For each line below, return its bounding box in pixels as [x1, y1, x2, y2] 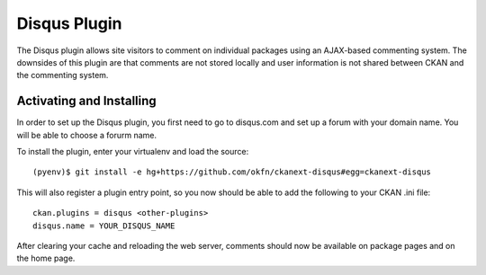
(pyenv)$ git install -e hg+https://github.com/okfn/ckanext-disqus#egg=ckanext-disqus [32, 167, 432, 177]
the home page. [16, 253, 76, 264]
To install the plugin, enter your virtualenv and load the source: [16, 146, 249, 157]
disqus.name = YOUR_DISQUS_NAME [32, 220, 175, 231]
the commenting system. [16, 70, 109, 81]
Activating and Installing [16, 93, 157, 109]
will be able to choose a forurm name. [16, 129, 157, 140]
